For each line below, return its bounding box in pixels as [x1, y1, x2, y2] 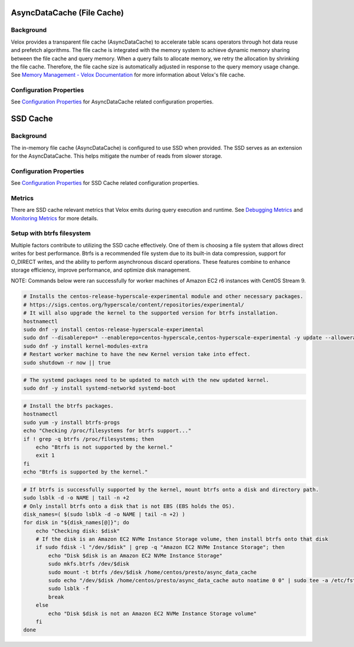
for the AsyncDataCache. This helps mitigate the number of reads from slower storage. [11, 152, 222, 159]
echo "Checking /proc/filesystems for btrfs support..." [23, 427, 192, 434]
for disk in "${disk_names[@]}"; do [23, 519, 130, 526]
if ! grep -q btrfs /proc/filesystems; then [23, 436, 155, 442]
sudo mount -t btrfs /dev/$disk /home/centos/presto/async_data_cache [48, 568, 257, 576]
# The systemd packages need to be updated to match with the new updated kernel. [23, 377, 270, 384]
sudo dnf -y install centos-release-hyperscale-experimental [23, 326, 204, 333]
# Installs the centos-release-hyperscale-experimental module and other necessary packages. [23, 293, 304, 300]
